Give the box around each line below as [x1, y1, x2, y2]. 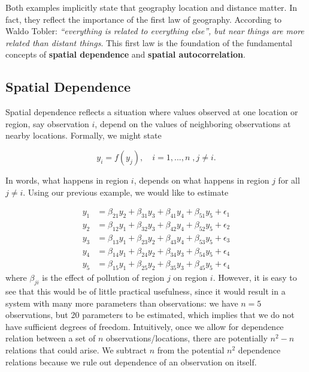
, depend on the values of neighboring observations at [95, 117, 291, 130]
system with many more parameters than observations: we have [5, 296, 238, 309]
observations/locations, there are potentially [105, 332, 268, 344]
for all [278, 173, 300, 186]
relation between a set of [5, 332, 96, 344]
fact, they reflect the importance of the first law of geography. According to [5, 13, 282, 25]
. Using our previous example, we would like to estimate [23, 185, 229, 198]
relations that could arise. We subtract [5, 344, 147, 356]
